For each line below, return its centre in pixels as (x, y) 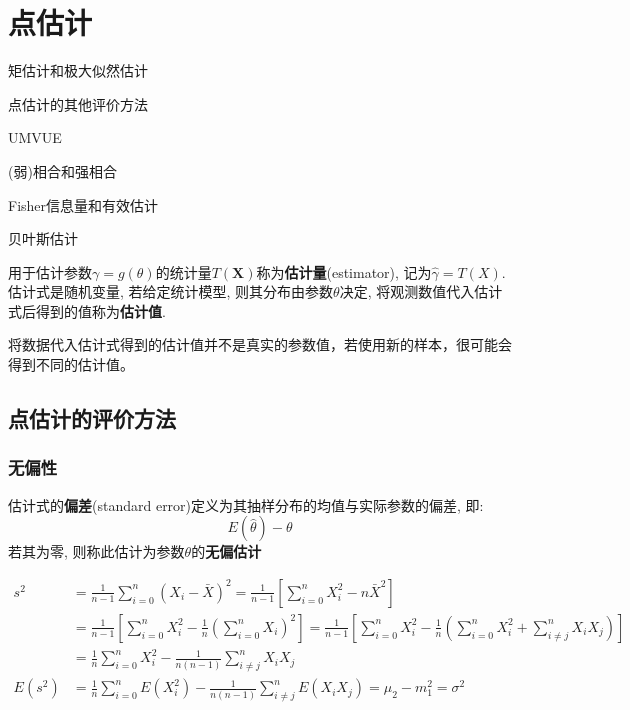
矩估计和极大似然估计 (78, 70)
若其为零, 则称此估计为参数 (96, 551)
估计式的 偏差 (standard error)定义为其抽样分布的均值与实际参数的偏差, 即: (246, 504)
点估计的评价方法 (92, 418)
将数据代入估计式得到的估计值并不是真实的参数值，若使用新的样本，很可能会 (260, 344)
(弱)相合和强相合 (62, 170)
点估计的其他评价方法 (78, 103)
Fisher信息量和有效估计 (83, 204)
